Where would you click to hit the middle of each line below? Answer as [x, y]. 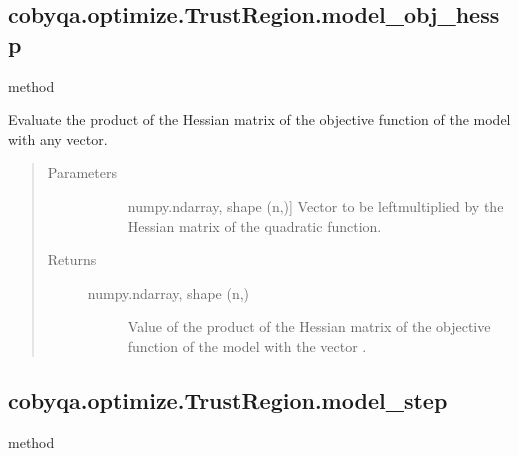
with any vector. [58, 138]
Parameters [82, 172]
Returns [72, 259]
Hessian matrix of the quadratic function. [254, 225]
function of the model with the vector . [247, 345]
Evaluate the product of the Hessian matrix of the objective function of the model [259, 119]
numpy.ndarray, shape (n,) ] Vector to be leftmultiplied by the [315, 205]
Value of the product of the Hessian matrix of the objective [309, 326]
